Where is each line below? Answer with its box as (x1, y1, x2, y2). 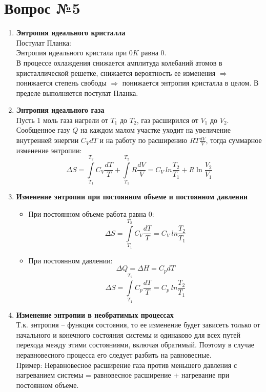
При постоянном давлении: (28, 255, 113, 265)
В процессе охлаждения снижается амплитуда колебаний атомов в (16, 57, 222, 68)
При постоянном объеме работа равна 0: (28, 209, 154, 219)
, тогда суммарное (206, 135, 262, 146)
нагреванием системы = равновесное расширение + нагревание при (16, 369, 230, 380)
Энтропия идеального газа (16, 105, 105, 115)
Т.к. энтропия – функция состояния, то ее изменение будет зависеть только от (16, 319, 260, 330)
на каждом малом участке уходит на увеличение (80, 125, 231, 135)
